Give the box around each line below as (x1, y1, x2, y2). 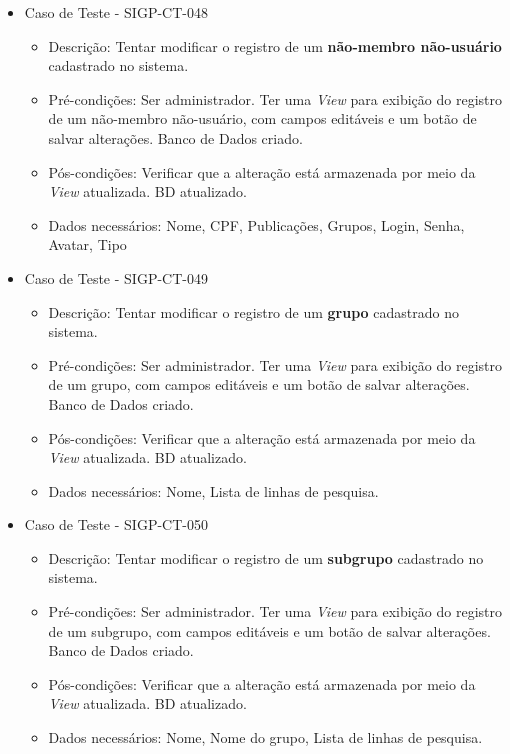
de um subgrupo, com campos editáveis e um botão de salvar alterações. (48, 620, 491, 641)
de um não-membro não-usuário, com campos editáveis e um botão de (48, 108, 477, 129)
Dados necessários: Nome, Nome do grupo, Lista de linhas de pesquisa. (48, 727, 483, 748)
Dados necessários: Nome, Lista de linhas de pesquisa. (48, 480, 379, 501)
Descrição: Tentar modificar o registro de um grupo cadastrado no (48, 301, 459, 322)
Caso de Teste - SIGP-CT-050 (24, 514, 208, 535)
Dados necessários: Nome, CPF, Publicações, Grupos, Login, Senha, (48, 214, 465, 235)
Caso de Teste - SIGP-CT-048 (24, 2, 208, 22)
